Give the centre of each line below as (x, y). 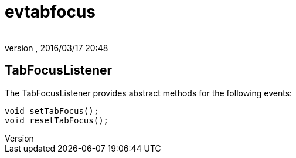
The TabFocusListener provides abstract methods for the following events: (149, 93)
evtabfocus (50, 12)
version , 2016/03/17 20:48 (57, 48)
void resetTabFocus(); (57, 120)
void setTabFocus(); (52, 111)
